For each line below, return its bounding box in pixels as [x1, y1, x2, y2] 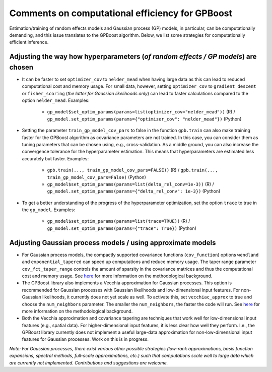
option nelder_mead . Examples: [22, 97, 90, 103]
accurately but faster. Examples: [22, 155, 89, 161]
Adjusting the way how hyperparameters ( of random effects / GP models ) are [9, 52, 257, 61]
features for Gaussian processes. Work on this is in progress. [22, 336, 149, 342]
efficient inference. [9, 39, 49, 45]
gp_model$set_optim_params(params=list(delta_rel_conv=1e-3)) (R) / [47, 181, 214, 187]
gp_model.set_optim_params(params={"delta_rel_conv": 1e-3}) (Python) [47, 188, 221, 194]
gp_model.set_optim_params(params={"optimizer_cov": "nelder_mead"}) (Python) [47, 116, 242, 122]
